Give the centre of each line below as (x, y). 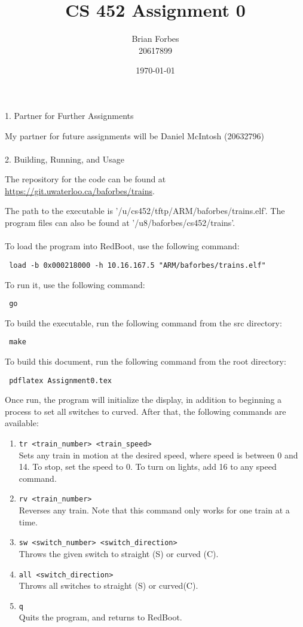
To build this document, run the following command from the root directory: (146, 361)
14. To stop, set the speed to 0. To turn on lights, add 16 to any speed (148, 467)
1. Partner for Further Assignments (69, 115)
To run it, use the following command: (75, 284)
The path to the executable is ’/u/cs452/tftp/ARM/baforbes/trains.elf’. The (145, 211)
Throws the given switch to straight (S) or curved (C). (119, 553)
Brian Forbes (155, 39)
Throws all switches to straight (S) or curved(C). (108, 585)
